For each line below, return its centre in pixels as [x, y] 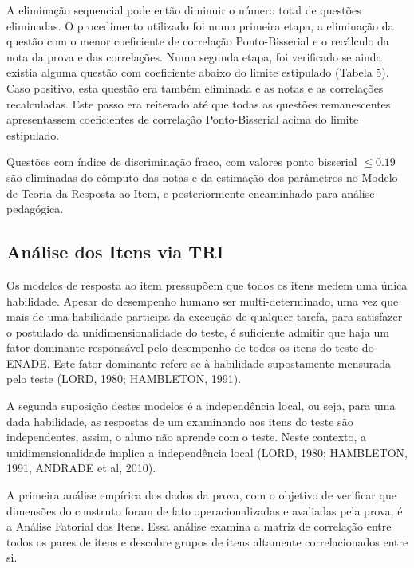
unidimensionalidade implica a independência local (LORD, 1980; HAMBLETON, [207, 452]
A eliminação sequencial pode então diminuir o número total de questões [184, 10]
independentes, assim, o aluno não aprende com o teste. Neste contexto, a [187, 437]
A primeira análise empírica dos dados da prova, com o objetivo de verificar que [201, 495]
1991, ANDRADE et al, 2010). [81, 468]
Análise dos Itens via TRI [115, 252]
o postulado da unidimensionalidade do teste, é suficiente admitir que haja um [198, 331]
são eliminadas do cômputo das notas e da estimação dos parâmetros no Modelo [202, 177]
